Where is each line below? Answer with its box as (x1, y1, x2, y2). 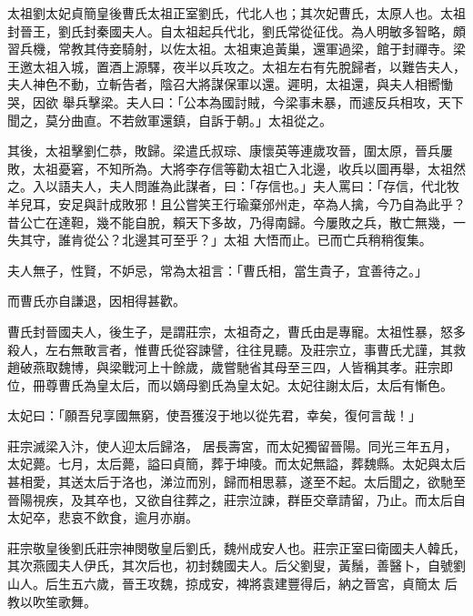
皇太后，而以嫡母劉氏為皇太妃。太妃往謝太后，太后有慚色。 (96, 375, 453, 394)
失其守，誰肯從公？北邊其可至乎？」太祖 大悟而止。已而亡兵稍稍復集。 (7, 230, 432, 249)
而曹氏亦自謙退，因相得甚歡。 (7, 291, 186, 310)
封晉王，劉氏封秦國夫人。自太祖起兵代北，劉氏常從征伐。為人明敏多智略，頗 (7, 21, 466, 40)
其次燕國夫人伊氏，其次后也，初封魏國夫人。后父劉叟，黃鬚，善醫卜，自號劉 (7, 556, 466, 575)
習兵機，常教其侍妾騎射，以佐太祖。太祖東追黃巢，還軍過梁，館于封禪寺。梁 (7, 39, 466, 58)
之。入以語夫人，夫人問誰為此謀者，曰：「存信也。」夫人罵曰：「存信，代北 (7, 177, 447, 196)
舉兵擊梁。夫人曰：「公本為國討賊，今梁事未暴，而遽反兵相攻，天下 (62, 92, 464, 111)
